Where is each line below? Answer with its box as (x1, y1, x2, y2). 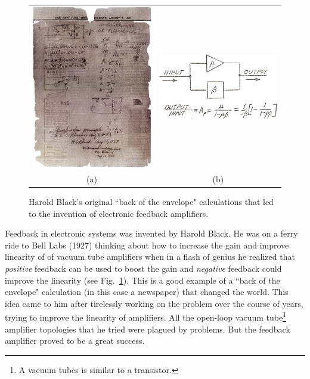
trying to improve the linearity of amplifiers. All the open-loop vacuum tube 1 (5, 309, 286, 324)
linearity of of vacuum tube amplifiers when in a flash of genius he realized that (5, 250, 295, 263)
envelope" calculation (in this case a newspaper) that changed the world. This (5, 285, 289, 298)
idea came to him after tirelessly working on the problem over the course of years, (5, 297, 303, 309)
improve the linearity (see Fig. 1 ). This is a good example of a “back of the (5, 274, 280, 286)
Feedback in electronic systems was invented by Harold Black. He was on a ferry (5, 227, 298, 240)
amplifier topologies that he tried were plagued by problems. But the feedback (5, 322, 290, 335)
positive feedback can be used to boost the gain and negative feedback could (5, 262, 282, 275)
